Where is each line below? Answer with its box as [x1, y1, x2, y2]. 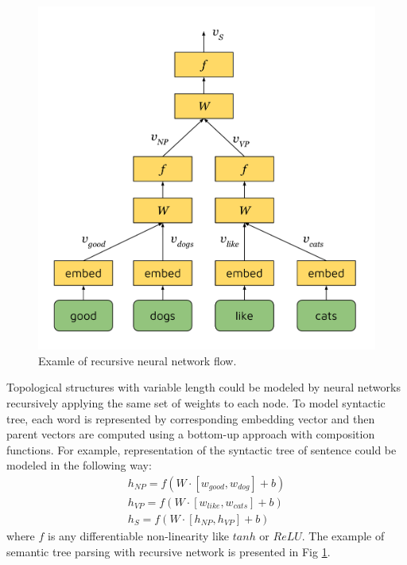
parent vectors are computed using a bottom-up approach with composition [6, 426, 375, 442]
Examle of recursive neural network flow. [38, 352, 237, 368]
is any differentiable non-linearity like [48, 528, 230, 544]
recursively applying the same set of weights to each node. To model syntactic [6, 394, 386, 411]
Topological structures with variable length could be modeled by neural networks [6, 379, 401, 395]
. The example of [301, 528, 385, 544]
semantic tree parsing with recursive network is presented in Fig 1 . [6, 543, 331, 559]
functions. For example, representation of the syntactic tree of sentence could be [6, 441, 397, 458]
